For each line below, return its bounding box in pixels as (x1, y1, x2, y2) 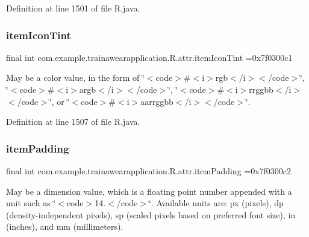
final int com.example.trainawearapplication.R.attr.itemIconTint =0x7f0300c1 (6, 51, 293, 63)
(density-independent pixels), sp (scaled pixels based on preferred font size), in (6, 208, 296, 221)
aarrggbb (140, 95, 173, 107)
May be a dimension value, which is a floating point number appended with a (6, 185, 292, 197)
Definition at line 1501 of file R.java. (6, 2, 140, 14)
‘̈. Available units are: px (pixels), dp (148, 197, 284, 209)
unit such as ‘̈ (6, 197, 56, 209)
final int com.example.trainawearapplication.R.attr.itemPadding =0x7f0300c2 (6, 165, 292, 177)
